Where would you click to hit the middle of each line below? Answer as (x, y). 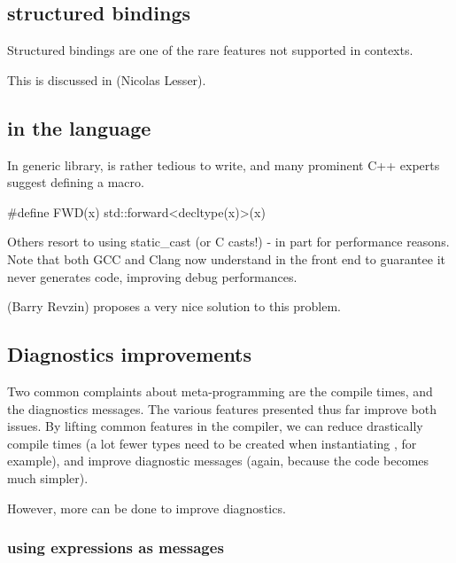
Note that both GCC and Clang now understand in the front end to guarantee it (226, 258)
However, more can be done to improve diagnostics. (147, 508)
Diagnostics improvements (130, 354)
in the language (79, 127)
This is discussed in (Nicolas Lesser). (107, 79)
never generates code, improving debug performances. (152, 276)
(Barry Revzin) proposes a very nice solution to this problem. (174, 306)
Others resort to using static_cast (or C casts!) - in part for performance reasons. (228, 242)
